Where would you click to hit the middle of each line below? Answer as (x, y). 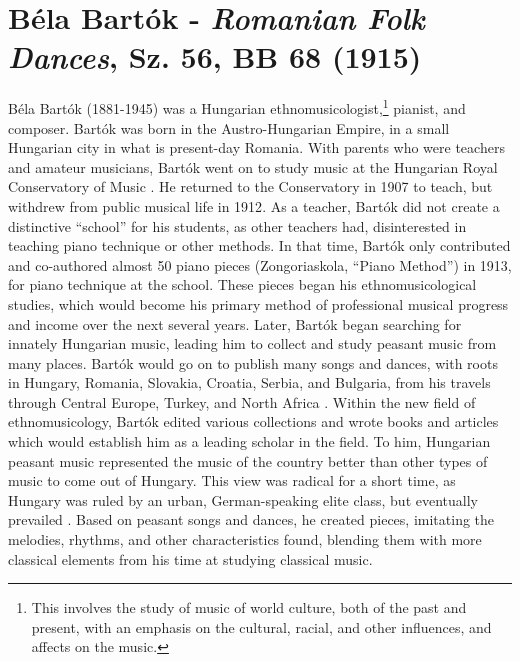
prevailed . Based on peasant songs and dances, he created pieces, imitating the (251, 519)
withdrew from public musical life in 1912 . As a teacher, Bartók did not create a (254, 205)
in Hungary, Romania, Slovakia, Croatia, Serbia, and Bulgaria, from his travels (249, 382)
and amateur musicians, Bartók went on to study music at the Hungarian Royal (253, 166)
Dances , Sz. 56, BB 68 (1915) (215, 57)
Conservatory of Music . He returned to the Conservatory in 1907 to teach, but (250, 186)
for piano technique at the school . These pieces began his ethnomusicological (242, 284)
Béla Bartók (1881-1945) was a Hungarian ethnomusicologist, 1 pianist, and (237, 106)
